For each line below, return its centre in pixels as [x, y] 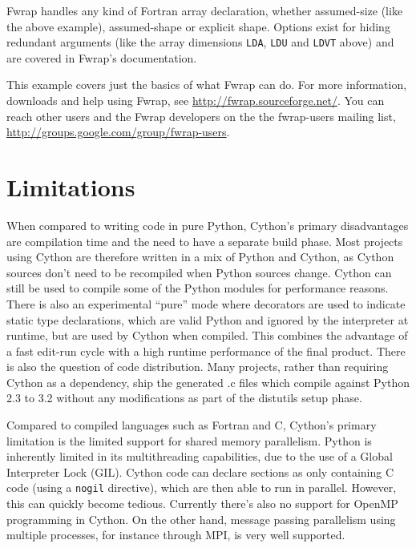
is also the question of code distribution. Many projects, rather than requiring [198, 367]
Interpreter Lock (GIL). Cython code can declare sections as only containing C [200, 471]
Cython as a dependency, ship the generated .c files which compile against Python [208, 382]
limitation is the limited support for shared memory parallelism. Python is [189, 440]
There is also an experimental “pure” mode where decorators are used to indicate [206, 303]
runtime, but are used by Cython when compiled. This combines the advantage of [207, 335]
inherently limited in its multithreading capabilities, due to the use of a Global [200, 456]
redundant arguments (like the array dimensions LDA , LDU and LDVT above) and [200, 42]
